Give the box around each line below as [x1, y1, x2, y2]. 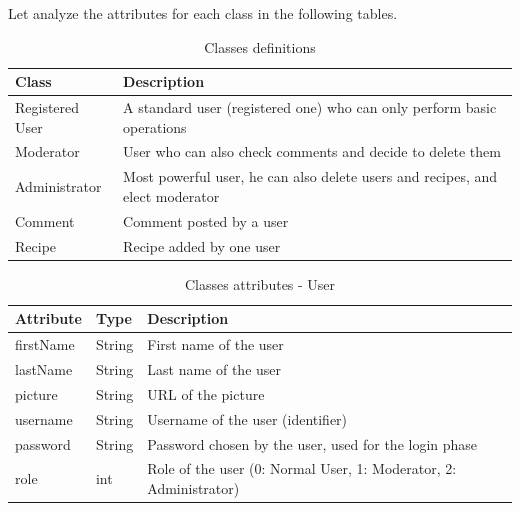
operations [123, 116, 187, 137]
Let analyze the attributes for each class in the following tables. [8, 3, 398, 23]
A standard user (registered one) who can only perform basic [123, 97, 497, 118]
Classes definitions [204, 36, 316, 57]
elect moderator [123, 185, 220, 206]
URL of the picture [147, 383, 265, 404]
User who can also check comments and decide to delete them [123, 141, 501, 162]
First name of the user [147, 334, 284, 355]
